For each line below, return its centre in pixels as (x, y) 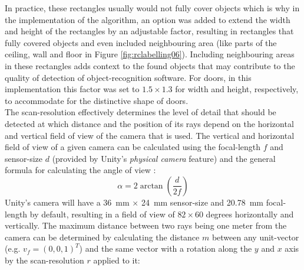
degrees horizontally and (250, 214)
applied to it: (117, 260)
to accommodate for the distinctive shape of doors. (97, 100)
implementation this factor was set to (72, 89)
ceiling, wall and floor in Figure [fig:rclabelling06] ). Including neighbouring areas (150, 54)
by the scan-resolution (44, 260)
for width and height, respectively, (237, 89)
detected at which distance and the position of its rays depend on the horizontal (149, 123)
